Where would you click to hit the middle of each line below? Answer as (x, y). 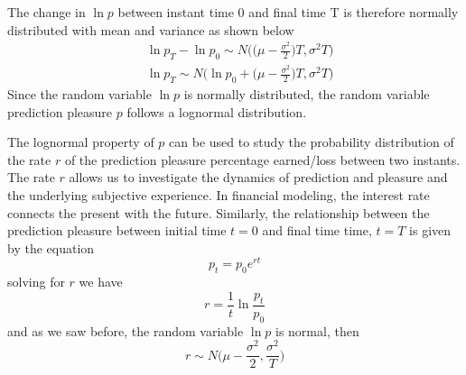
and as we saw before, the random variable (126, 330)
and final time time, (317, 230)
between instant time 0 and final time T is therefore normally (288, 12)
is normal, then (317, 330)
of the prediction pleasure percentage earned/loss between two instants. (262, 159)
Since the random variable (79, 93)
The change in (47, 12)
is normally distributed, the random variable (307, 93)
